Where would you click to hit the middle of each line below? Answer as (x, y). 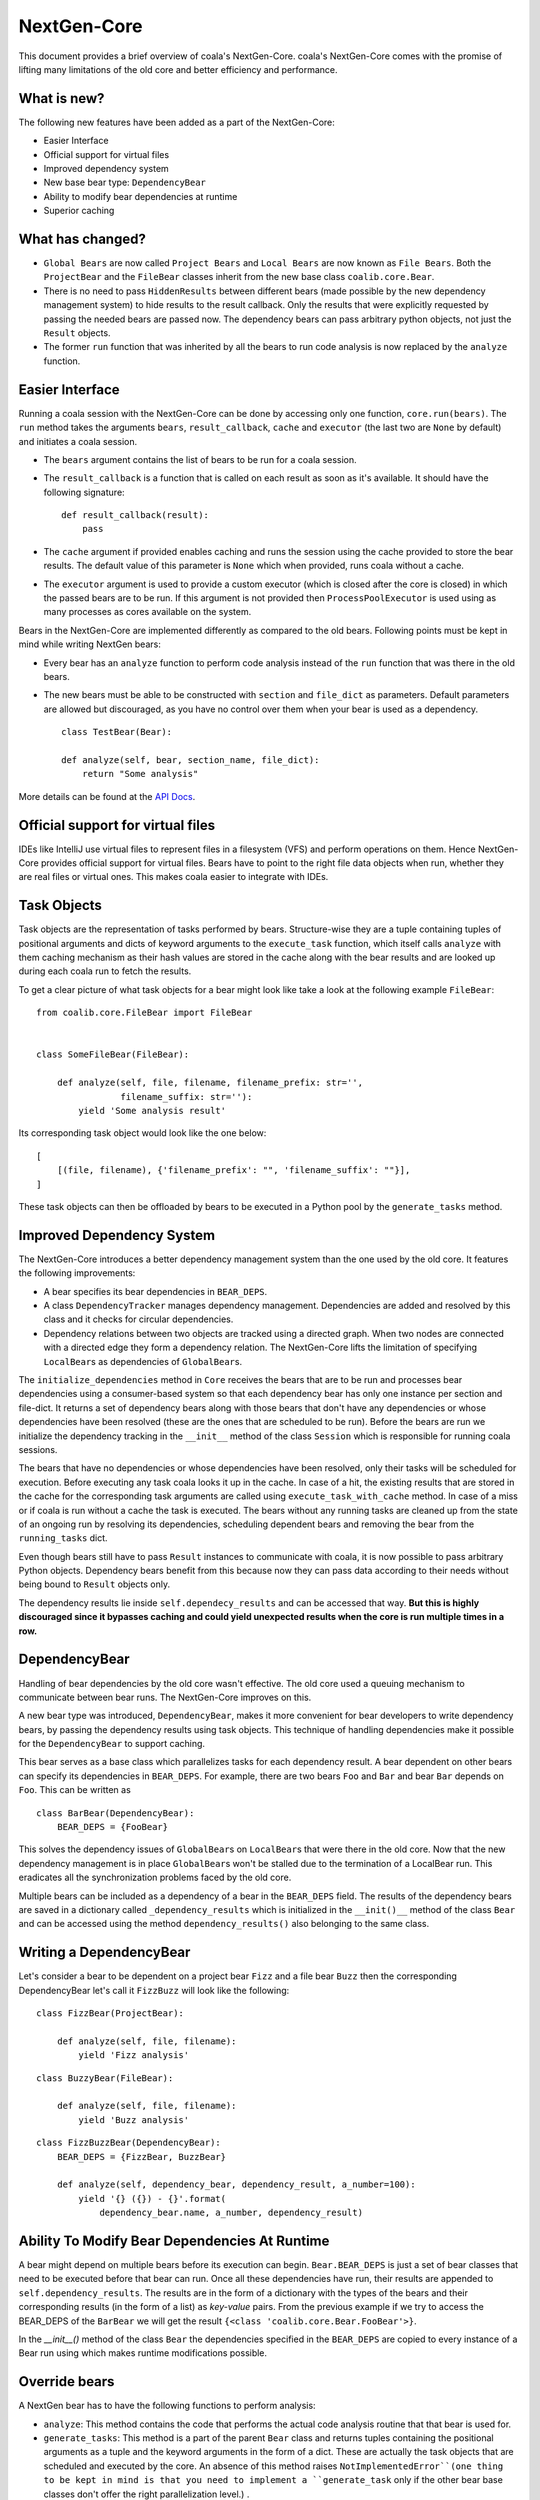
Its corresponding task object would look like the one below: (142, 1133)
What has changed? (82, 239)
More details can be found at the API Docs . (107, 796)
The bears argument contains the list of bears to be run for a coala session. (200, 459)
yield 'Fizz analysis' (134, 2055)
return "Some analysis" (140, 774)
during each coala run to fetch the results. (105, 971)
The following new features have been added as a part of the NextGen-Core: (176, 122)
